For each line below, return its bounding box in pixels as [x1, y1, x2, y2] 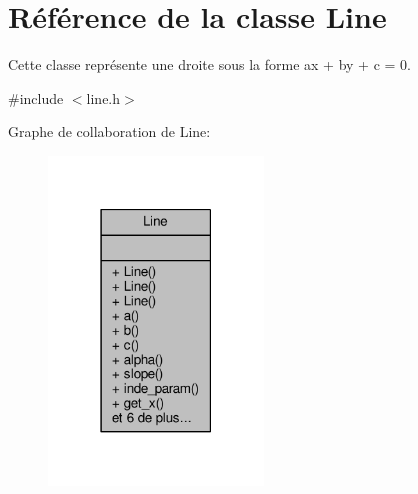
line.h [86, 87, 121, 108]
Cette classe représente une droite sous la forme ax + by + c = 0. [8, 54, 411, 75]
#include [8, 87, 64, 108]
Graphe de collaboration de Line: [8, 121, 211, 142]
